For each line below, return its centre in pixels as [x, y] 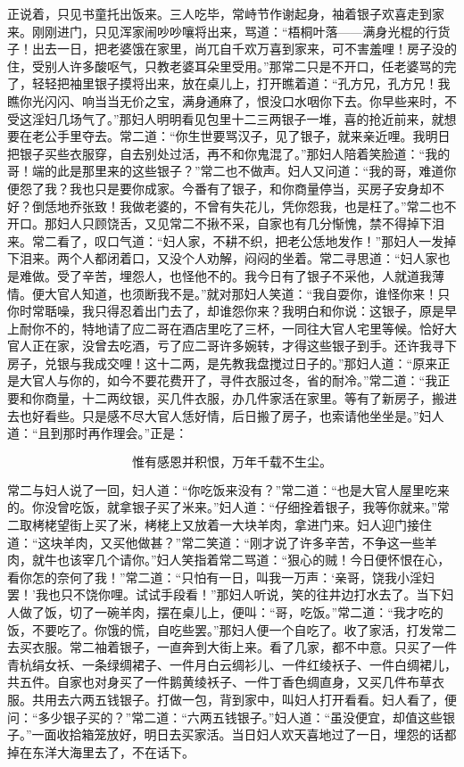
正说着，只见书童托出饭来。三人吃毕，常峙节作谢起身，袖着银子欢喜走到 [220, 13]
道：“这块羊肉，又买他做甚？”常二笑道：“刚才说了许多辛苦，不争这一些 [216, 542]
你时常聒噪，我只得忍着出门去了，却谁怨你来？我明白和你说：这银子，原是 [226, 311]
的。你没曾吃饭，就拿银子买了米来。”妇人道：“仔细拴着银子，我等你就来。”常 [228, 507]
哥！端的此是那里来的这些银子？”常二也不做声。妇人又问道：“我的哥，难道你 [232, 171]
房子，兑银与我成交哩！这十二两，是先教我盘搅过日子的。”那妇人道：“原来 [223, 363]
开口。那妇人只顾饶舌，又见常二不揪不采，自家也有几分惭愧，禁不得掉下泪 [226, 223]
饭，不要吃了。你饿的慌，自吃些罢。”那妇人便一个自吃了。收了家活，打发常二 [232, 629]
